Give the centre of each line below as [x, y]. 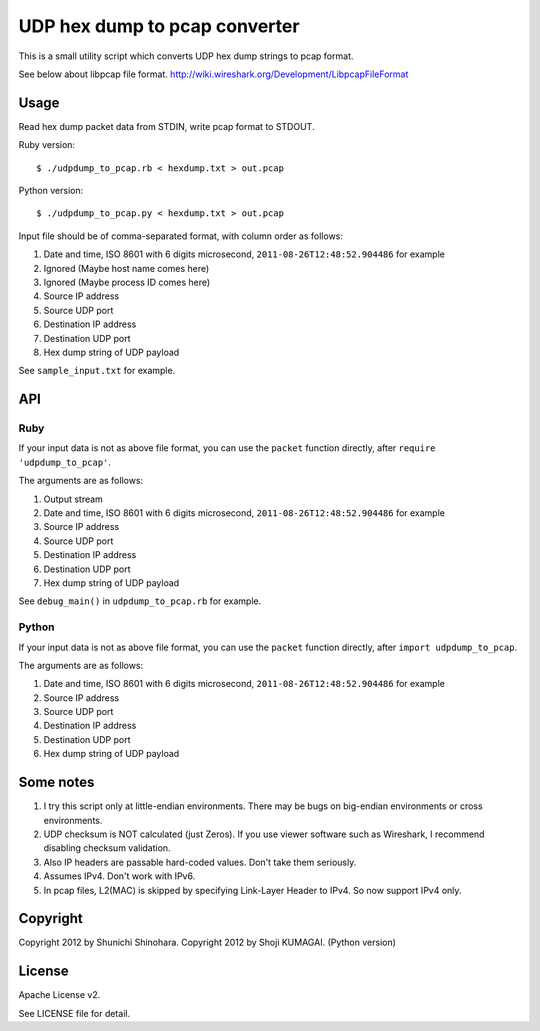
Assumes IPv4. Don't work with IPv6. [119, 876]
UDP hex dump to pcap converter [159, 26]
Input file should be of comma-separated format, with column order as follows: [181, 236]
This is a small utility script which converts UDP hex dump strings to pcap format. [186, 56]
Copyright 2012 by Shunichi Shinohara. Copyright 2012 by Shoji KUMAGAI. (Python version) [207, 942]
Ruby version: [46, 145]
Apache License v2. [59, 995]
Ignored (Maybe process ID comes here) [127, 282]
